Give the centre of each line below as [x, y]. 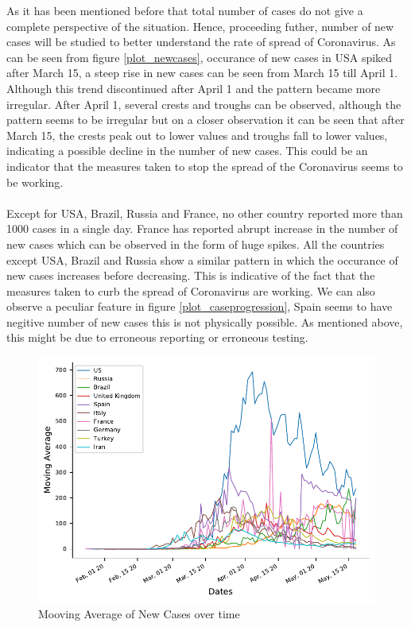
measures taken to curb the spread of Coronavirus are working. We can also [191, 290]
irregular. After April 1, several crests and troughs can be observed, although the [204, 104]
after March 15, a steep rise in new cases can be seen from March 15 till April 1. [202, 73]
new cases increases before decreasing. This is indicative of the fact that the [191, 275]
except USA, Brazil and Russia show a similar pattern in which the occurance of [202, 259]
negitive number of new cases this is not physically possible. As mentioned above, [205, 321]
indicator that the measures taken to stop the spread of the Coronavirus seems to [205, 166]
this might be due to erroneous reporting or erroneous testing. [157, 337]
